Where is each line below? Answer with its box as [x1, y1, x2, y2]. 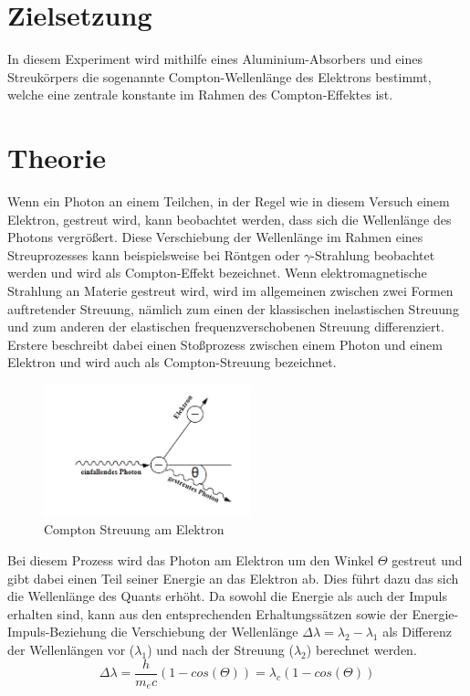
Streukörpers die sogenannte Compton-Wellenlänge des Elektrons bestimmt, [7, 67, 432, 86]
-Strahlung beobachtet [310, 245, 435, 264]
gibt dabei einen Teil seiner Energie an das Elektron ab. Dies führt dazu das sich [7, 568, 459, 587]
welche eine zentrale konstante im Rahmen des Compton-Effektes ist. [7, 85, 393, 104]
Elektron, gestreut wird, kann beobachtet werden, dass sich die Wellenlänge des [7, 209, 452, 228]
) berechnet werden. [306, 639, 417, 659]
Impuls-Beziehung [7, 622, 107, 641]
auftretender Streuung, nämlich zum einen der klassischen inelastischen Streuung [7, 299, 459, 318]
